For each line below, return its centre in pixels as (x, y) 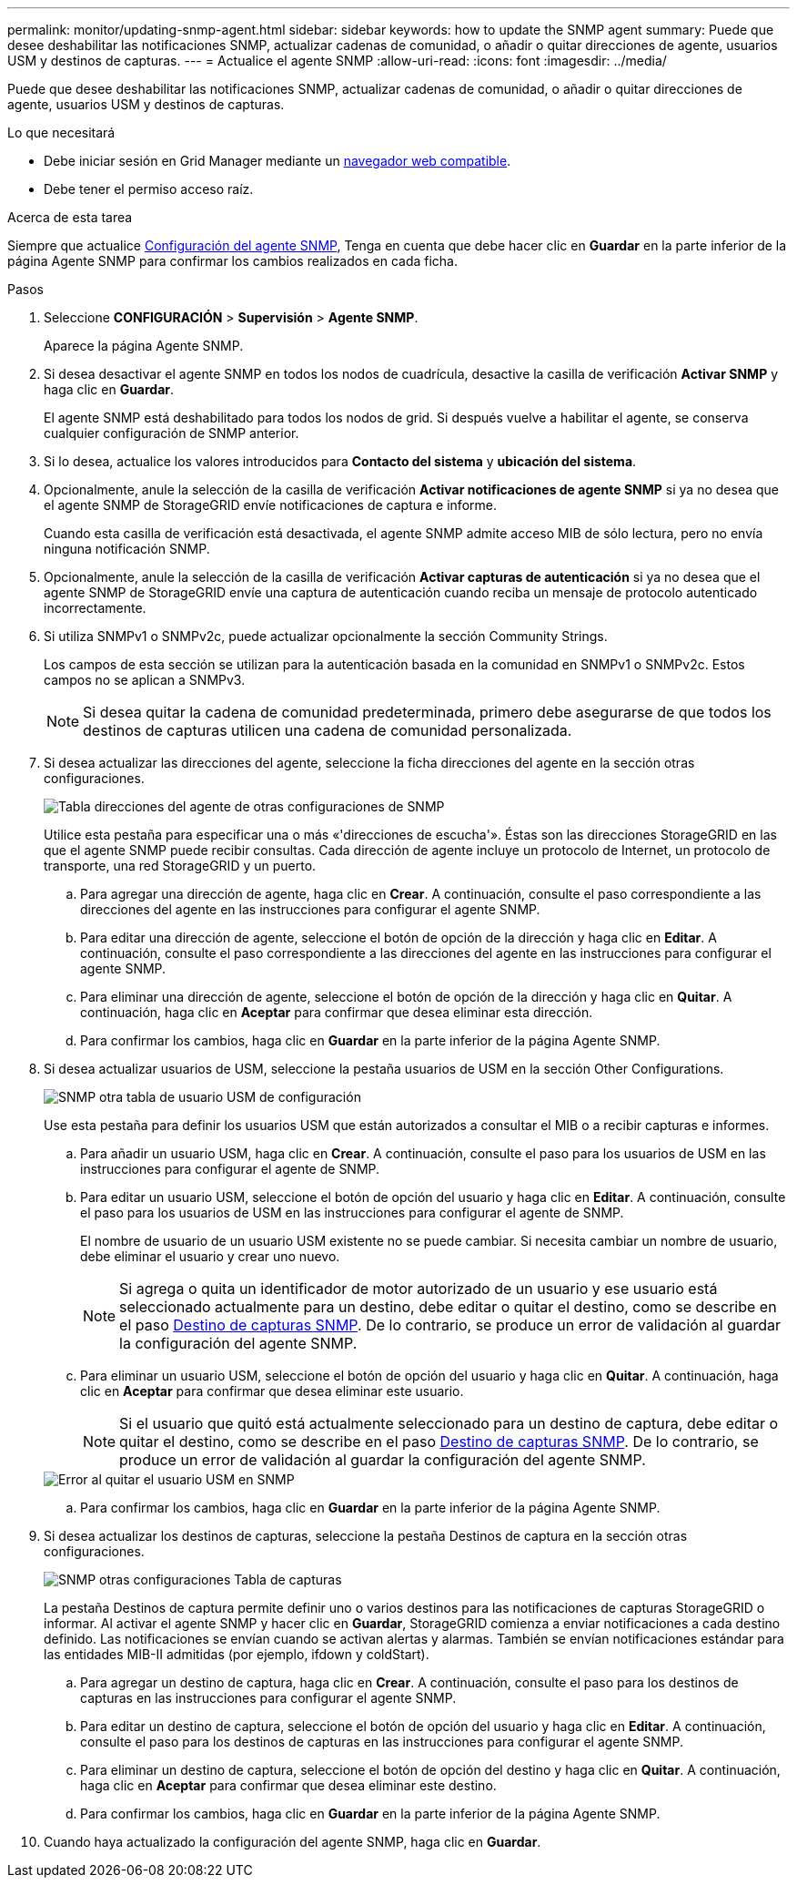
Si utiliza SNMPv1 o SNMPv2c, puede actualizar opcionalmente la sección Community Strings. (326, 636)
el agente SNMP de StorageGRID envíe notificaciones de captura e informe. (270, 505)
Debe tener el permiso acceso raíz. (149, 189)
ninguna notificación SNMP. (127, 549)
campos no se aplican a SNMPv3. (145, 680)
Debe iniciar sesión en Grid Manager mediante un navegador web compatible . (277, 161)
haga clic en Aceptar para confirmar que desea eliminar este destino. (288, 1785)
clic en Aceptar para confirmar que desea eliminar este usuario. (272, 1391)
